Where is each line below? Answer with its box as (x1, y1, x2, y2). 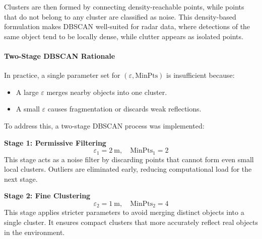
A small (16, 103, 40, 114)
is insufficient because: (166, 70, 235, 80)
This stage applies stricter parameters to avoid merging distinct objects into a (4, 207, 244, 217)
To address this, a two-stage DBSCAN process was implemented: (4, 120, 205, 131)
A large (16, 86, 39, 97)
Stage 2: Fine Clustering (4, 190, 91, 201)
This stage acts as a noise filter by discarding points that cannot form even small (4, 154, 254, 164)
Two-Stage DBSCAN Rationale (4, 50, 115, 61)
